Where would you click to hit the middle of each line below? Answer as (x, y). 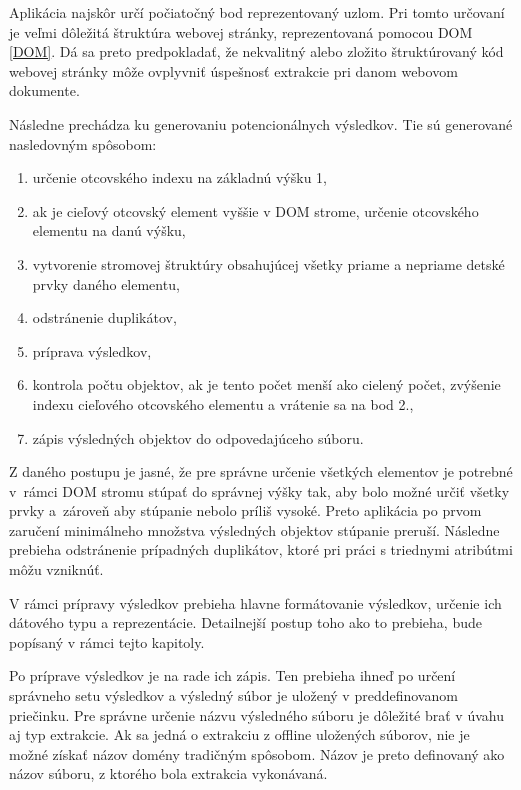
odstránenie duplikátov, (104, 317)
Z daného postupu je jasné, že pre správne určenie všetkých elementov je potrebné (261, 471)
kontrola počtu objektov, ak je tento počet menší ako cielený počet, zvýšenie (266, 384)
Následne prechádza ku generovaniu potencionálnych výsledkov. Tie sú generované (261, 123)
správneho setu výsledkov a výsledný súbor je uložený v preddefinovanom (233, 695)
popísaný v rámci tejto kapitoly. (107, 641)
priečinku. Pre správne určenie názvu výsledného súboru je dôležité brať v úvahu (256, 714)
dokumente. (44, 90)
